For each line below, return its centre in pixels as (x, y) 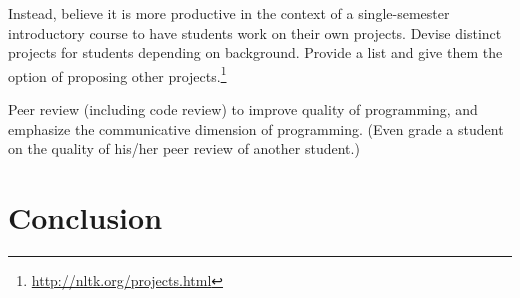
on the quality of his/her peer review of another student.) (184, 148)
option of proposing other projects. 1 (117, 74)
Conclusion (85, 217)
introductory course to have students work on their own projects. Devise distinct (255, 32)
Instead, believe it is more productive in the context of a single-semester (229, 13)
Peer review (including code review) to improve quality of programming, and (243, 109)
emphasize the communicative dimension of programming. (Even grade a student (256, 128)
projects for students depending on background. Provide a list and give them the (255, 52)
